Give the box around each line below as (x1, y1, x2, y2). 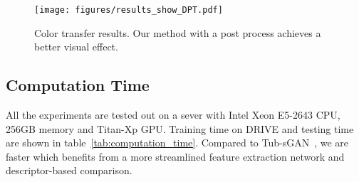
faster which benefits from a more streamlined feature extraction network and (6, 149, 345, 164)
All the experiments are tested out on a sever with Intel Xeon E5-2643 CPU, (6, 107, 340, 122)
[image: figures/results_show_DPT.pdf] (34, 5, 223, 15)
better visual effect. (34, 39, 118, 54)
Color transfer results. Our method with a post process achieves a (34, 25, 321, 40)
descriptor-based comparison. (6, 163, 132, 178)
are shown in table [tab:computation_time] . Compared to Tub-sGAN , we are (6, 135, 349, 150)
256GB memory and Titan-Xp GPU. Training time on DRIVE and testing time (6, 121, 354, 136)
